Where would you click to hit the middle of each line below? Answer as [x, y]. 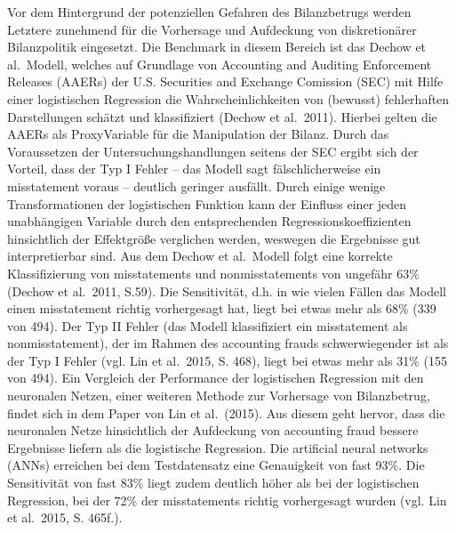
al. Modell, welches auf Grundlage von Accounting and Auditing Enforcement [220, 64]
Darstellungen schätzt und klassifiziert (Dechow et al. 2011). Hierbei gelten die [222, 116]
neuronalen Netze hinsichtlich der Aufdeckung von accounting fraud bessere [213, 430]
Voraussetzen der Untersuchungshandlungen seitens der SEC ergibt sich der [213, 151]
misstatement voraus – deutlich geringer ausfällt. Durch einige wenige [196, 186]
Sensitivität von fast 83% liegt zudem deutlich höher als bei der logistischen [213, 483]
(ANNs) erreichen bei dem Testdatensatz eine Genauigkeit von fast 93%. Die [216, 465]
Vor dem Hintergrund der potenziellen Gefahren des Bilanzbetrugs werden [209, 12]
